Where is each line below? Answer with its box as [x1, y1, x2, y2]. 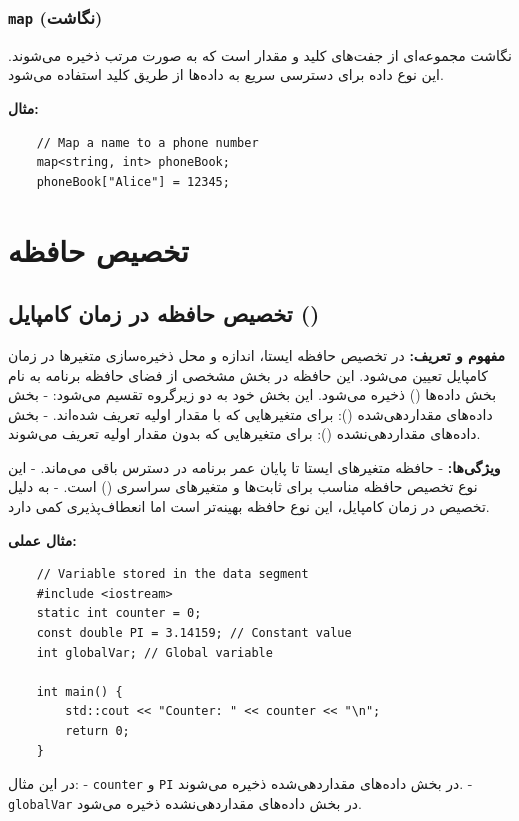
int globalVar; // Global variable [36, 645, 273, 660]
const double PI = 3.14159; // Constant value [36, 626, 352, 641]
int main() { [36, 684, 123, 699]
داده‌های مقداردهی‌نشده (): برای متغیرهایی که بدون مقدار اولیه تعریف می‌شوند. [8, 423, 481, 444]
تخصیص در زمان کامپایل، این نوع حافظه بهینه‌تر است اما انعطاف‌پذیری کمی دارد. [8, 496, 490, 517]
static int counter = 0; [36, 606, 202, 621]
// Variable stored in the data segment [36, 567, 309, 582]
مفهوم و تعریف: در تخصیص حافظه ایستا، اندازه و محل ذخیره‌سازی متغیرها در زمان [8, 344, 506, 365]
